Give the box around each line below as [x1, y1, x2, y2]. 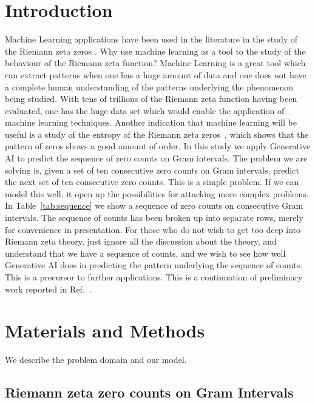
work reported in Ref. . [5, 282, 92, 295]
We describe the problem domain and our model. [5, 353, 187, 366]
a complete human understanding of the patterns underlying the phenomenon [5, 80, 294, 93]
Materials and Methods [5, 318, 205, 343]
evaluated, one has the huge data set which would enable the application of [5, 104, 285, 117]
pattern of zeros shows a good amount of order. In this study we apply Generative [5, 140, 311, 152]
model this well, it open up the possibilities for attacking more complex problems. [5, 187, 309, 200]
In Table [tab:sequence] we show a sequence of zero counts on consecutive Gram [5, 199, 303, 212]
